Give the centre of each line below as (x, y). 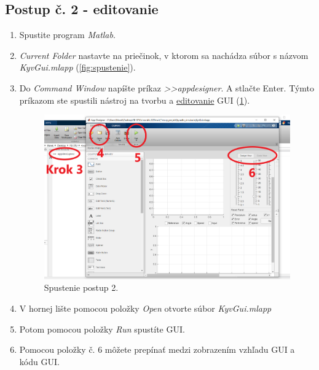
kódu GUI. (39, 361)
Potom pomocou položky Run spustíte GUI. (102, 329)
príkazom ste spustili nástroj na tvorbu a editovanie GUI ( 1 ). (135, 100)
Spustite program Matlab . (67, 35)
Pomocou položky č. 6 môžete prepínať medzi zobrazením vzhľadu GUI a (157, 349)
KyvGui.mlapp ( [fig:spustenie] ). (77, 67)
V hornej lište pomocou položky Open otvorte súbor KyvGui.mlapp (145, 308)
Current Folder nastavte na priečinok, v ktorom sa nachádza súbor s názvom (164, 55)
